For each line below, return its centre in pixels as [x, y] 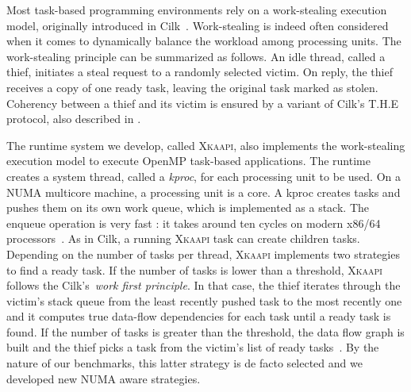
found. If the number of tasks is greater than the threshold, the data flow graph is [205, 331]
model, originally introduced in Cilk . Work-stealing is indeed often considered [198, 25]
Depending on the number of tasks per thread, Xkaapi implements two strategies [203, 254]
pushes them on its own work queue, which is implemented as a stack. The [188, 208]
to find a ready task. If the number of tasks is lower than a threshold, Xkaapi [194, 269]
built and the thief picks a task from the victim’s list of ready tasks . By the [193, 347]
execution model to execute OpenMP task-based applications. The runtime [188, 161]
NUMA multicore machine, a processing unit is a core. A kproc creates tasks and [204, 192]
